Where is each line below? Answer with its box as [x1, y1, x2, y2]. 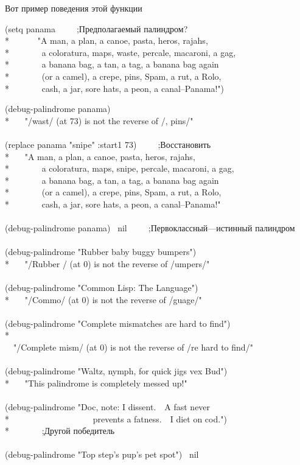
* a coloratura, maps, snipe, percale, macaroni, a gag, [5, 162, 234, 175]
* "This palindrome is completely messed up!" [5, 376, 187, 389]
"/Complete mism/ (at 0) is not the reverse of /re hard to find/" [13, 341, 253, 354]
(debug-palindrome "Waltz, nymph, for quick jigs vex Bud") [5, 365, 228, 377]
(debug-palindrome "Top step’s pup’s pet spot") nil [5, 448, 199, 461]
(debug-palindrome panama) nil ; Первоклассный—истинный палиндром [5, 222, 295, 234]
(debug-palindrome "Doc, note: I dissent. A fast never [5, 400, 211, 413]
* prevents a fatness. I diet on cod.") [5, 412, 227, 425]
